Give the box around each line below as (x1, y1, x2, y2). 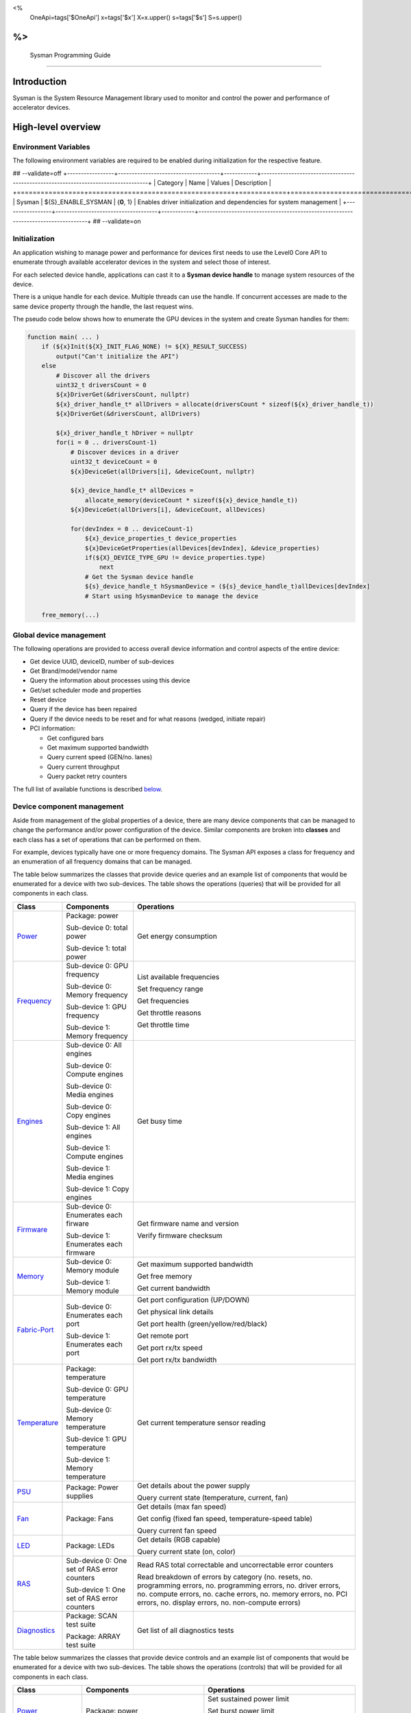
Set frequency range (137, 984, 203, 994)
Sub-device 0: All (66, 1040, 123, 1050)
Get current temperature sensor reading (137, 1418, 266, 1427)
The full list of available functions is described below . (12, 785, 163, 793)
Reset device (29, 695, 66, 704)
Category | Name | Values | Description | (157, 179, 272, 187)
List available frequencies (137, 972, 220, 981)
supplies (66, 1491, 94, 1501)
